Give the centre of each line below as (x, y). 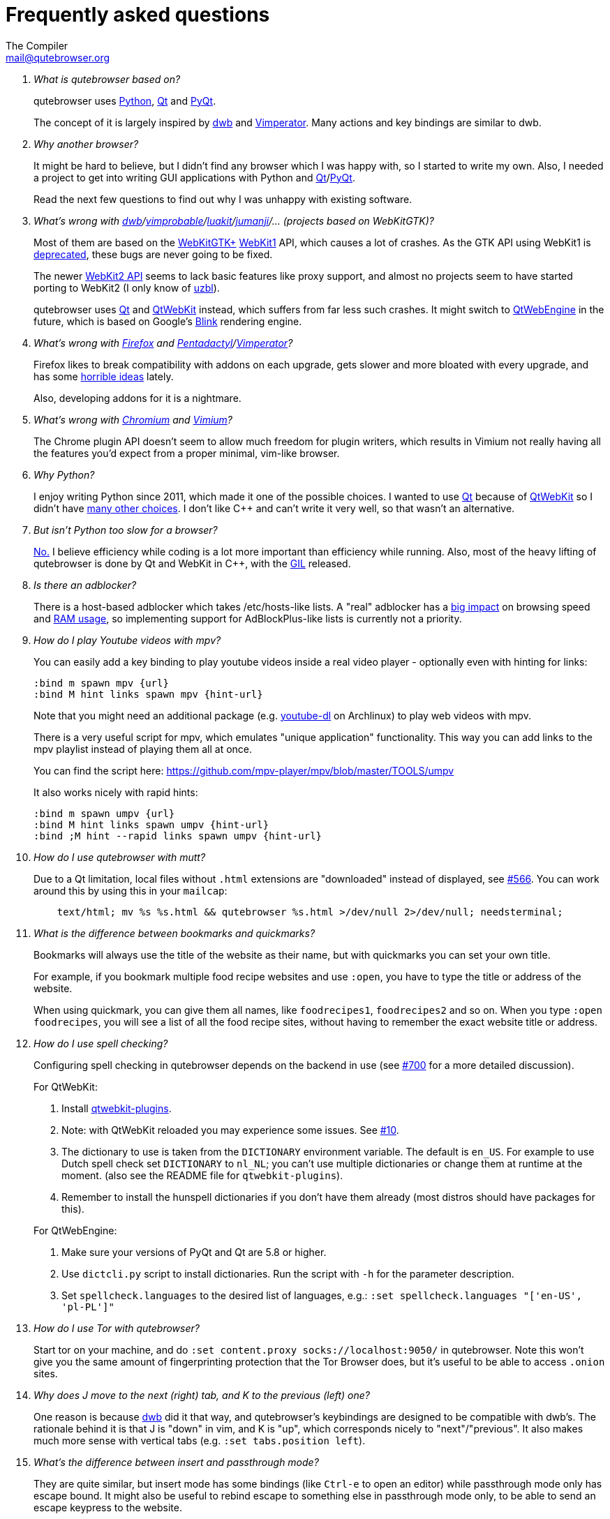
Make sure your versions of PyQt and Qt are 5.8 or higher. (194, 1252)
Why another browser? (86, 144)
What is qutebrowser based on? (107, 79)
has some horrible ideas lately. (104, 376)
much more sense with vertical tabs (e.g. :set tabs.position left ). (200, 1440)
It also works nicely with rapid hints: (116, 792)
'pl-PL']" (88, 1307)
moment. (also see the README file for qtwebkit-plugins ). (202, 1175)
